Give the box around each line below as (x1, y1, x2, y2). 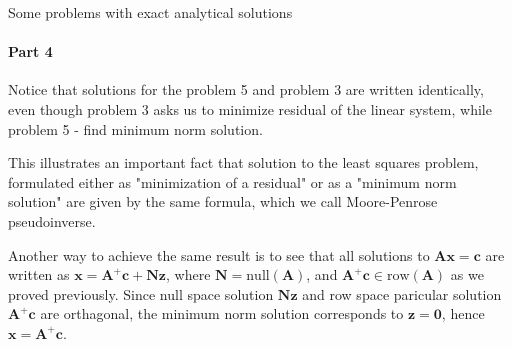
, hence (441, 303, 485, 324)
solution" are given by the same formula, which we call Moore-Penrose (8, 191, 438, 212)
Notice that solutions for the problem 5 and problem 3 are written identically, (8, 79, 484, 100)
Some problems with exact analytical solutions (8, 2, 293, 22)
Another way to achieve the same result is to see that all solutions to (8, 244, 430, 265)
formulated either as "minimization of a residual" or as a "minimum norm (8, 171, 457, 192)
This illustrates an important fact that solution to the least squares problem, (8, 152, 479, 173)
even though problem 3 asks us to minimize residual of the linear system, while (8, 98, 492, 119)
